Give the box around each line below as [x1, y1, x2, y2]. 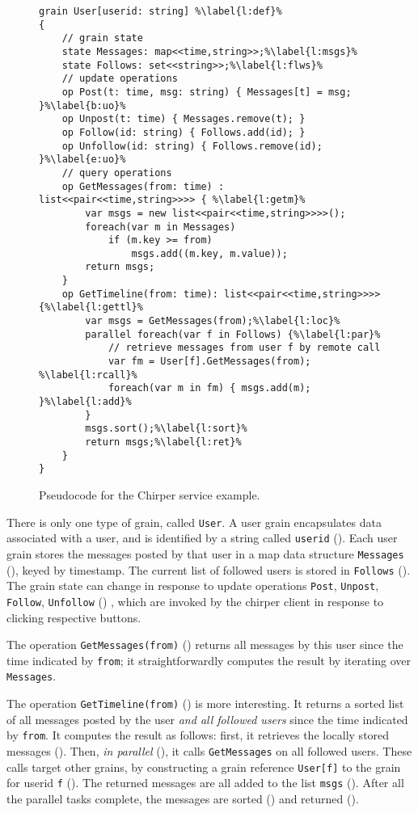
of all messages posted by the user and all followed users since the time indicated [6, 710, 408, 727]
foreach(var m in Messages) [85, 221, 236, 233]
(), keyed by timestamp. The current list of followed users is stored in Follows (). [6, 561, 411, 578]
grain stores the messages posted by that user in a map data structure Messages [6, 545, 404, 562]
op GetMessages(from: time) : [61, 180, 225, 192]
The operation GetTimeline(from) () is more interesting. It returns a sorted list [6, 695, 404, 712]
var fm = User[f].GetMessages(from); [108, 356, 311, 368]
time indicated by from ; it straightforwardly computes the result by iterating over [6, 651, 412, 668]
